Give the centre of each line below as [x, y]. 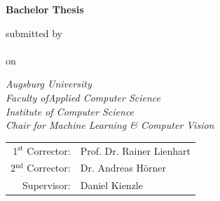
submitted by [34, 33]
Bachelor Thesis [45, 9]
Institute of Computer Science [70, 111]
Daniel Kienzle [111, 185]
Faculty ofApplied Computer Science [83, 97]
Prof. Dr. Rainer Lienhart [136, 150]
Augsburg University [49, 84]
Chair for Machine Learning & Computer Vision [110, 125]
